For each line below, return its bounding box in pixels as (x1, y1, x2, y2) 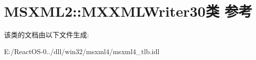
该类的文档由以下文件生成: (4, 30, 89, 40)
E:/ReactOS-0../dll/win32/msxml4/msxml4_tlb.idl (4, 46, 160, 56)
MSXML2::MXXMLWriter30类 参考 (4, 1, 253, 21)
